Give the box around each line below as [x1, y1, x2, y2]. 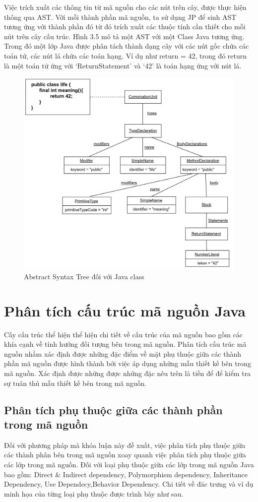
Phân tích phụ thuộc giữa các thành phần [4, 402, 223, 417]
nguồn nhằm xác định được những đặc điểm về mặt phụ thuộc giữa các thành [4, 348, 241, 359]
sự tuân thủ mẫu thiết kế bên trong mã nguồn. [4, 377, 147, 388]
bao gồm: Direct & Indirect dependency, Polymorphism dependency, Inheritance [4, 469, 248, 479]
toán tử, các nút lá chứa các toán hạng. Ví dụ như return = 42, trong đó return [4, 50, 247, 61]
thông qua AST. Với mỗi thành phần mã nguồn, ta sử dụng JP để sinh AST [4, 11, 237, 22]
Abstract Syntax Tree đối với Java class [24, 271, 144, 281]
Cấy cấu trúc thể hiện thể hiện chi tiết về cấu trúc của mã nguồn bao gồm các [4, 329, 243, 339]
